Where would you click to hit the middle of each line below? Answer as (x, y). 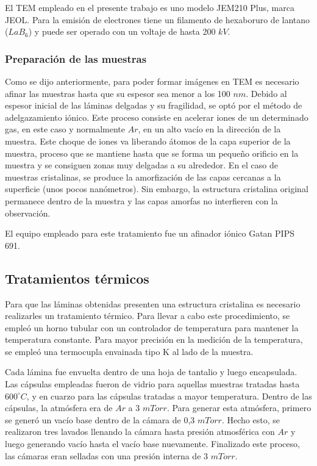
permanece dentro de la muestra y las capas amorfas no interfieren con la (141, 200)
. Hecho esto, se (251, 419)
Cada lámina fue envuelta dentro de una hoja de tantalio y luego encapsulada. (151, 372)
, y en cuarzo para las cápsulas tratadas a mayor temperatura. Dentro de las (169, 396)
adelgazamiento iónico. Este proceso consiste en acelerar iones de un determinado (157, 117)
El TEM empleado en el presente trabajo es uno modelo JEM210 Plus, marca (150, 7)
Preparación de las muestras (76, 58)
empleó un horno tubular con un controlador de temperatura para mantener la (152, 327)
